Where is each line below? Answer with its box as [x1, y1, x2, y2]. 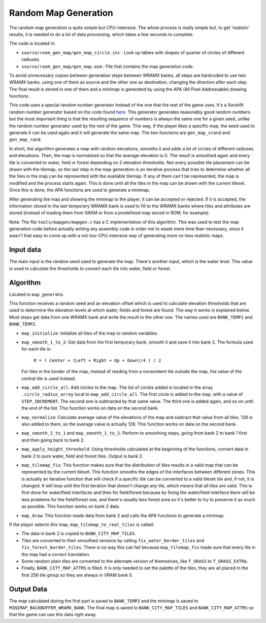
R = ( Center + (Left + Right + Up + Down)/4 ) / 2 [33, 357, 162, 363]
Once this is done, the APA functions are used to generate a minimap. [9, 187, 150, 193]
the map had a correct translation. [21, 551, 91, 557]
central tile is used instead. [21, 375, 76, 381]
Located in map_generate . [9, 291, 65, 297]
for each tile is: [21, 346, 52, 352]
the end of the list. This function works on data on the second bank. [21, 405, 159, 411]
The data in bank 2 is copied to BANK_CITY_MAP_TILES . [21, 530, 136, 537]
